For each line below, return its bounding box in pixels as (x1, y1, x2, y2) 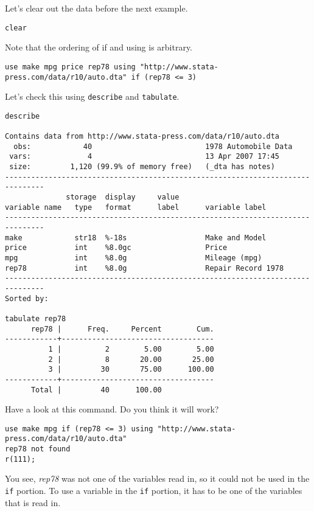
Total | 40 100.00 (30, 385, 162, 394)
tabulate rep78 (5, 314, 66, 323)
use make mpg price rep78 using (5, 62, 136, 71)
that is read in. (5, 496, 61, 509)
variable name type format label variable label (5, 203, 267, 212)
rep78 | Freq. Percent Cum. (30, 324, 214, 333)
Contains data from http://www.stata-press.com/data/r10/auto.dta (5, 132, 280, 141)
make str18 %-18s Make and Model (5, 233, 267, 242)
